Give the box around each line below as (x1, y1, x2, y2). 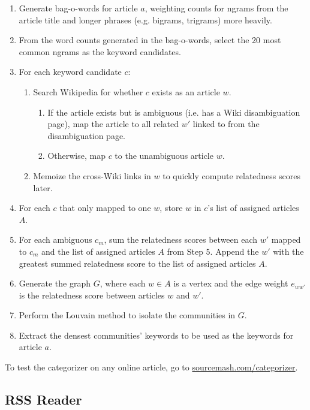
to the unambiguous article (115, 149, 213, 162)
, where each (100, 277, 146, 290)
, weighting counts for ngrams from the (145, 2, 288, 14)
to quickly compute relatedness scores (162, 169, 301, 182)
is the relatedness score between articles (19, 288, 165, 301)
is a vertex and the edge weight (173, 277, 288, 290)
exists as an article (152, 85, 220, 98)
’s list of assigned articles (207, 201, 299, 214)
